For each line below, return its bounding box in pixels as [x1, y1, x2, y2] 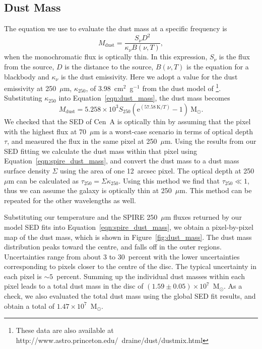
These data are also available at [16, 325, 114, 335]
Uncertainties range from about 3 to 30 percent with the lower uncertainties [4, 251, 240, 261]
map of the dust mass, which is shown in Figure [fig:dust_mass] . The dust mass [4, 231, 252, 242]
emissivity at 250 [4, 82, 56, 93]
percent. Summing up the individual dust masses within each [56, 271, 245, 281]
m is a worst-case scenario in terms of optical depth [94, 126, 253, 136]
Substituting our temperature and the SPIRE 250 [4, 212, 158, 222]
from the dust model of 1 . [142, 81, 221, 93]
